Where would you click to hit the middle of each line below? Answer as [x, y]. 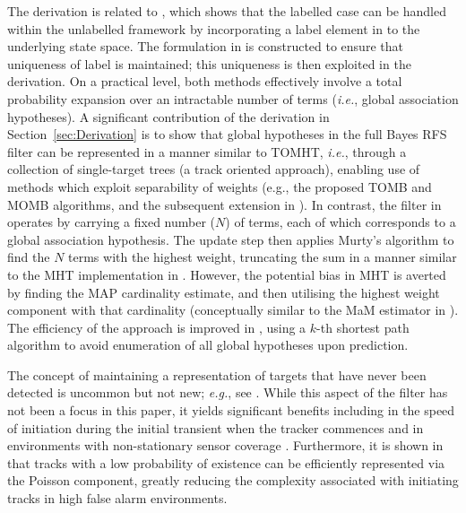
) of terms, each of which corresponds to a [341, 222]
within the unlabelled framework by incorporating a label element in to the [214, 28]
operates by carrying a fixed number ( [112, 222]
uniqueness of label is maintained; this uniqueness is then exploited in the [209, 63]
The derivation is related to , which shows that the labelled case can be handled [227, 11]
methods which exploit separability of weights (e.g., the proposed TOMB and [220, 186]
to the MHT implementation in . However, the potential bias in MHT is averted [227, 274]
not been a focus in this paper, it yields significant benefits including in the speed [231, 410]
